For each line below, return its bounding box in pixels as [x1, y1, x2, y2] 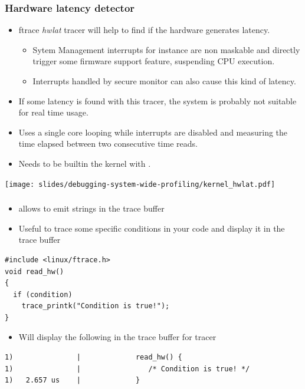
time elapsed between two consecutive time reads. [18, 137, 198, 150]
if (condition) [13, 290, 73, 299]
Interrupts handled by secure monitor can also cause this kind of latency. [32, 75, 296, 87]
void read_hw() [5, 267, 64, 276]
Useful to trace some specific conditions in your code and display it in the [18, 222, 285, 234]
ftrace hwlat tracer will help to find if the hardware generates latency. [18, 24, 270, 36]
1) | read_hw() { [5, 353, 182, 362]
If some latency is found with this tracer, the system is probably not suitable [18, 94, 297, 107]
